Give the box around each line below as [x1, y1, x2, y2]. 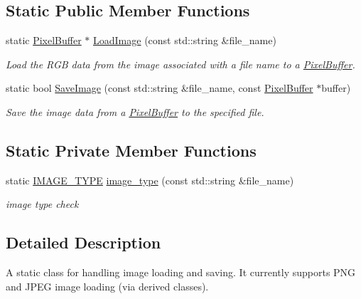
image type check [6, 196, 79, 211]
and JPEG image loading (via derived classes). [6, 278, 209, 293]
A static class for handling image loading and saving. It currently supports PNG [6, 265, 356, 280]
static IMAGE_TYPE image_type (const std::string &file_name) [6, 172, 294, 187]
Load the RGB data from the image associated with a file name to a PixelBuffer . [6, 56, 355, 71]
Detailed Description [6, 231, 161, 253]
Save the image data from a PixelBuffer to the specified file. [6, 104, 264, 119]
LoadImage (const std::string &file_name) [93, 33, 276, 48]
